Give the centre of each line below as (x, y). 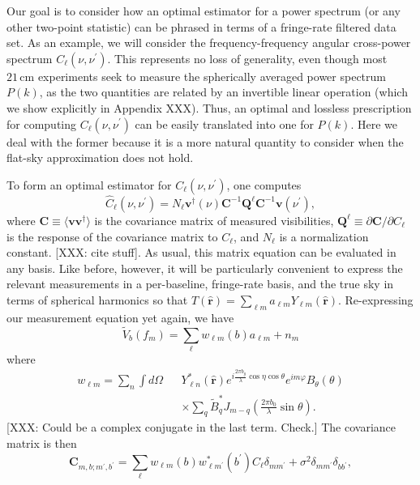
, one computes (264, 184)
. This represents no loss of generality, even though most (247, 58)
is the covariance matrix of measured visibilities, (214, 220)
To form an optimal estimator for (89, 184)
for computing (42, 123)
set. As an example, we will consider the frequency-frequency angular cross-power (209, 43)
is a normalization (324, 236)
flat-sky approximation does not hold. (100, 157)
